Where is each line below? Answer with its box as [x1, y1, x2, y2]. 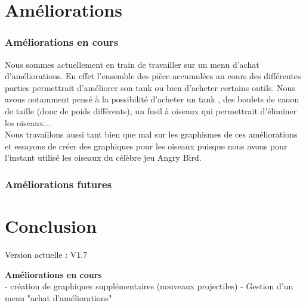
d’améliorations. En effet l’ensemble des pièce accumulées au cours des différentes [5, 70, 301, 82]
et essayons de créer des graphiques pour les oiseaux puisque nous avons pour [5, 139, 288, 152]
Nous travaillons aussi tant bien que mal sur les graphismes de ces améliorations [5, 128, 298, 140]
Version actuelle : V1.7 [5, 248, 88, 260]
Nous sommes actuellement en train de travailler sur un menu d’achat [5, 58, 259, 70]
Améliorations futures [5, 176, 112, 191]
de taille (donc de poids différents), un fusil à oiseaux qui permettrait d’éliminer [5, 104, 297, 117]
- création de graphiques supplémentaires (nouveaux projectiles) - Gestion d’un [5, 280, 293, 292]
